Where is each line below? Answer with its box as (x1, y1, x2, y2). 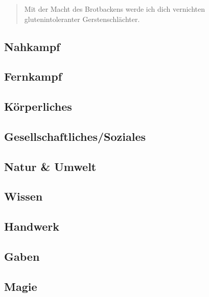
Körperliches (4, 98, 72, 114)
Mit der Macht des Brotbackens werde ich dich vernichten (24, 4, 205, 14)
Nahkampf (4, 38, 60, 54)
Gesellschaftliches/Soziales (4, 128, 146, 144)
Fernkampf (4, 68, 62, 84)
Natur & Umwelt (4, 158, 97, 174)
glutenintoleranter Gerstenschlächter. (24, 13, 140, 24)
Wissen (4, 188, 43, 204)
